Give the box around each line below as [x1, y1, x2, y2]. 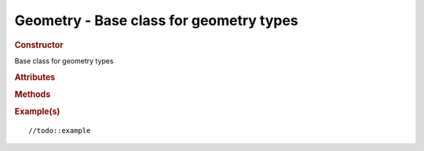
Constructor [14, 39, 64, 50]
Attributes [14, 71, 56, 82]
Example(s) [14, 106, 60, 117]
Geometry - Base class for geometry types [14, 12, 298, 29]
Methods [14, 88, 51, 99]
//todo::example [28, 126, 91, 135]
